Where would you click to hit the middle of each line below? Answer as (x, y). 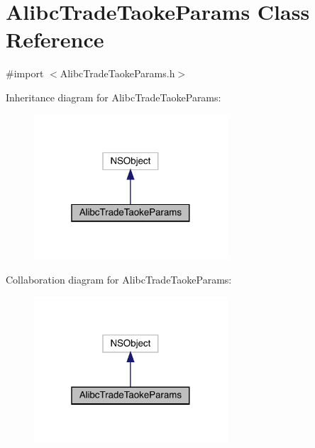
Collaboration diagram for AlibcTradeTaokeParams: (119, 280)
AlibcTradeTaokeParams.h (117, 73)
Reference (55, 39)
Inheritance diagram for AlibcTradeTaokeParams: (114, 97)
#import (25, 73)
